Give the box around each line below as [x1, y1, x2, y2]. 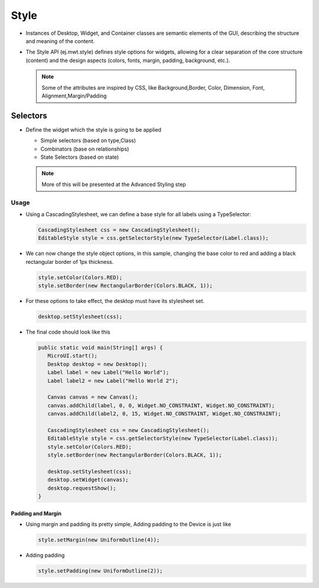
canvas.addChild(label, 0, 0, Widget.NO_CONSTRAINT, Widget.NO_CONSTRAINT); [47, 402, 275, 409]
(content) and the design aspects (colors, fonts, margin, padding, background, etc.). [25, 57, 230, 64]
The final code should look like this [25, 328, 110, 335]
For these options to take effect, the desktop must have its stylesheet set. [25, 298, 205, 304]
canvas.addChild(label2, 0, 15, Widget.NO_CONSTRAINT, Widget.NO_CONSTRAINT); [47, 410, 282, 417]
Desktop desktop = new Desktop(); [47, 361, 148, 367]
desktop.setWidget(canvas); [47, 476, 129, 484]
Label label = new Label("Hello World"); [47, 369, 170, 376]
